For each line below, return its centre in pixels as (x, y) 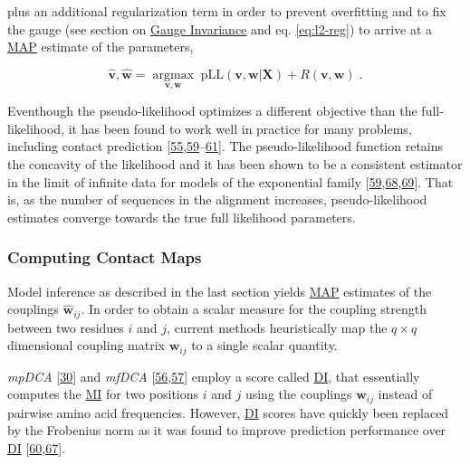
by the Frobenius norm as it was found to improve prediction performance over (227, 430)
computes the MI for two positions (103, 394)
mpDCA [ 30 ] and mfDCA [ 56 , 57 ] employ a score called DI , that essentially (214, 376)
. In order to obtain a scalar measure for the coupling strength (254, 309)
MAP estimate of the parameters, (101, 47)
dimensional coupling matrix (86, 345)
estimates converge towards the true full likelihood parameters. (182, 217)
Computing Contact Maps (105, 257)
